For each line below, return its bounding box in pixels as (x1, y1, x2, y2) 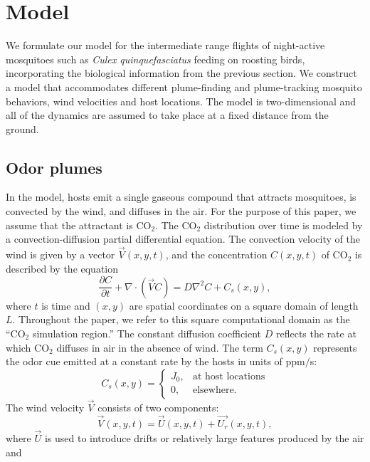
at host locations (192, 371, 265, 382)
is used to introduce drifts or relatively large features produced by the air (44, 430, 364, 445)
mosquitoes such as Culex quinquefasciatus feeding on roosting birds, (6, 51, 305, 66)
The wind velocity (6, 399, 85, 414)
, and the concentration (165, 247, 268, 262)
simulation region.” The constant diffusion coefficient (32, 325, 262, 340)
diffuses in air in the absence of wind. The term (56, 340, 263, 355)
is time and (41, 298, 90, 313)
